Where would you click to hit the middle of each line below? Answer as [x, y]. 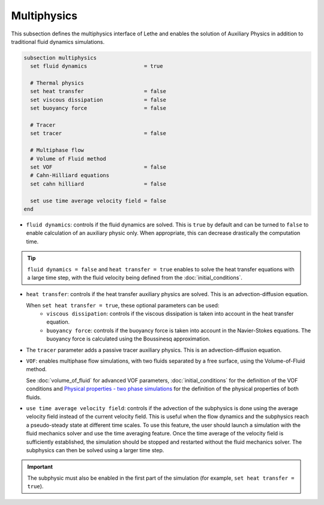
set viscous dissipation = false [98, 100]
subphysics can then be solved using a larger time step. [95, 450]
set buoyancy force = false [98, 108]
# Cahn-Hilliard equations [70, 175]
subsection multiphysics [60, 58]
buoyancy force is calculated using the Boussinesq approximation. [128, 339]
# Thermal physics [57, 83]
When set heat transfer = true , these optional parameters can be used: [123, 305]
